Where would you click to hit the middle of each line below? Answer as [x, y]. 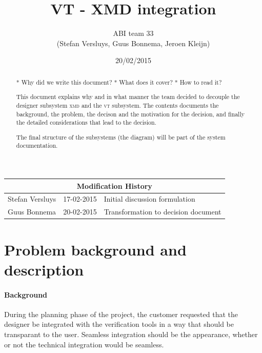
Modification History [114, 185]
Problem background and [95, 249]
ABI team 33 [133, 33]
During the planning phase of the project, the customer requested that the [121, 314]
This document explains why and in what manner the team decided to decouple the [128, 97]
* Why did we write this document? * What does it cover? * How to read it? [119, 82]
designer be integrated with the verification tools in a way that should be [119, 324]
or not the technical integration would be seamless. [84, 344]
